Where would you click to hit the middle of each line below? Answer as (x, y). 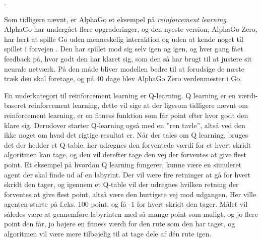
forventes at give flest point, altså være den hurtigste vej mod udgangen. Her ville (130, 194)
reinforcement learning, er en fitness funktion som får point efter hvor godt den (126, 115)
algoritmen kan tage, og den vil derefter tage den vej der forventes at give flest (125, 155)
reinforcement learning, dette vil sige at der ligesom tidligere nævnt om (138, 105)
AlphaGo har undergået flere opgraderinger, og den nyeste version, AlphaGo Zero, (131, 29)
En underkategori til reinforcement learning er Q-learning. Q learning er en (120, 95)
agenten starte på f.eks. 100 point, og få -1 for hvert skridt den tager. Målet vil (126, 204)
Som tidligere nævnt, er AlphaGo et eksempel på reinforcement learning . (116, 19)
